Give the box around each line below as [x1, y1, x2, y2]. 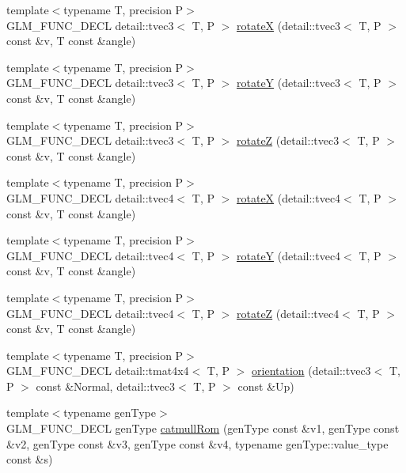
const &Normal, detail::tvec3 [36, 377, 176, 394]
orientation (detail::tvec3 [252, 362, 371, 379]
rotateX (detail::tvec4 [237, 189, 341, 206]
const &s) [6, 451, 53, 467]
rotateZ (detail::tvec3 [237, 132, 340, 149]
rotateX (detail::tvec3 [237, 17, 341, 33]
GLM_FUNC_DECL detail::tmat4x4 [6, 362, 189, 379]
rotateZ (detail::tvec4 [237, 305, 340, 321]
